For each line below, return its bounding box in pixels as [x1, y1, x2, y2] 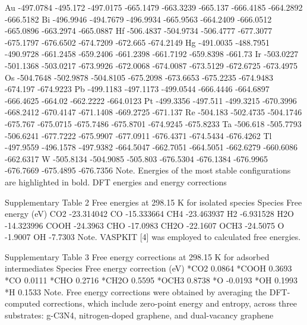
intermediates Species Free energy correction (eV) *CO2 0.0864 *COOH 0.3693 [5, 262, 292, 274]
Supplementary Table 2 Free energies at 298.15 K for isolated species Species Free [5, 195, 302, 208]
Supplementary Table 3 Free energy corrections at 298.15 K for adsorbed [5, 250, 270, 263]
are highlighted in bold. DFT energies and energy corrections [5, 175, 227, 188]
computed [5, 297, 40, 310]
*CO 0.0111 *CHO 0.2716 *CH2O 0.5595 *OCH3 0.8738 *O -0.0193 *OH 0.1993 [5, 274, 298, 286]
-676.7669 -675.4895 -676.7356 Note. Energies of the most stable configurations [5, 164, 291, 176]
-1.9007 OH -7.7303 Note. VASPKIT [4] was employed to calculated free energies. [5, 231, 301, 243]
